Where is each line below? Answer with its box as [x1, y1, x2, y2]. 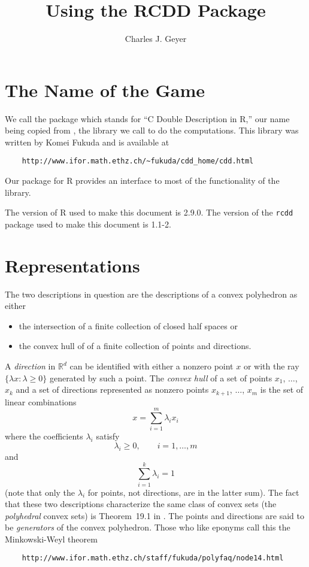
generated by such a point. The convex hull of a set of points [49, 371, 272, 384]
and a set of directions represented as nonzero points [16, 383, 209, 396]
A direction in [5, 360, 56, 372]
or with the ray [243, 360, 299, 372]
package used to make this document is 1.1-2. [5, 217, 171, 230]
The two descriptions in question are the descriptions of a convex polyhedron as [5, 287, 298, 300]
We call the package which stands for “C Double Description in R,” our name [5, 112, 290, 125]
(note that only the [5, 486, 75, 498]
